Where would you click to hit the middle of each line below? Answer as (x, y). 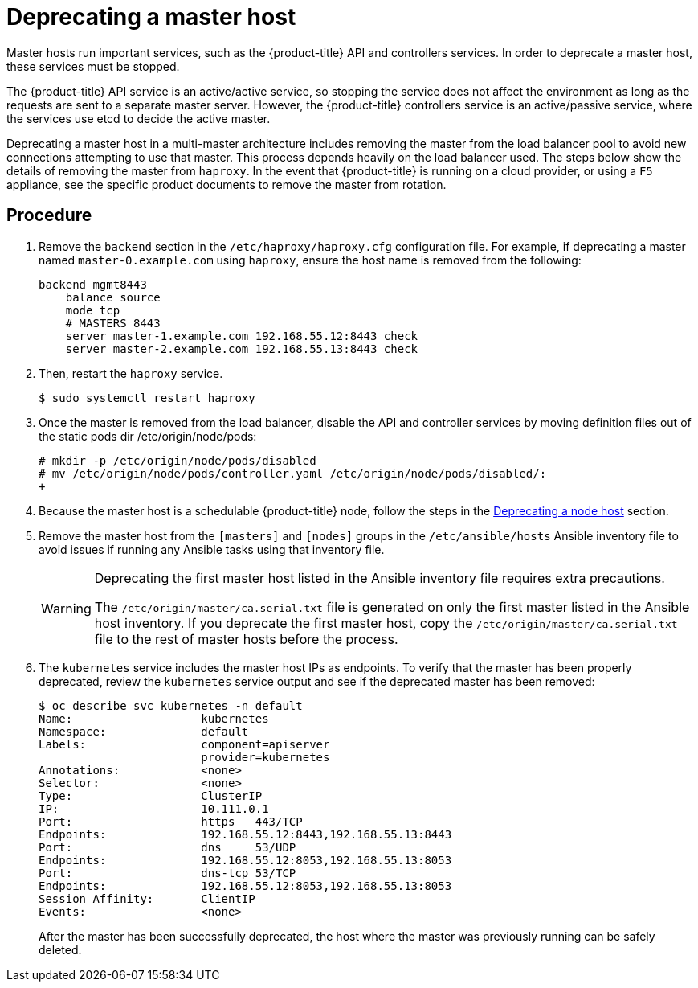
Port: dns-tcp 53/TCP (167, 873)
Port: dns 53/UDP (167, 847)
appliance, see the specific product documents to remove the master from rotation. (227, 184)
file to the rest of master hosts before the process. (246, 639)
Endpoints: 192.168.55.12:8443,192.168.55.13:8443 (245, 834)
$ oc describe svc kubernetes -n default (171, 705)
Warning (66, 608)
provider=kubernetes (265, 757)
